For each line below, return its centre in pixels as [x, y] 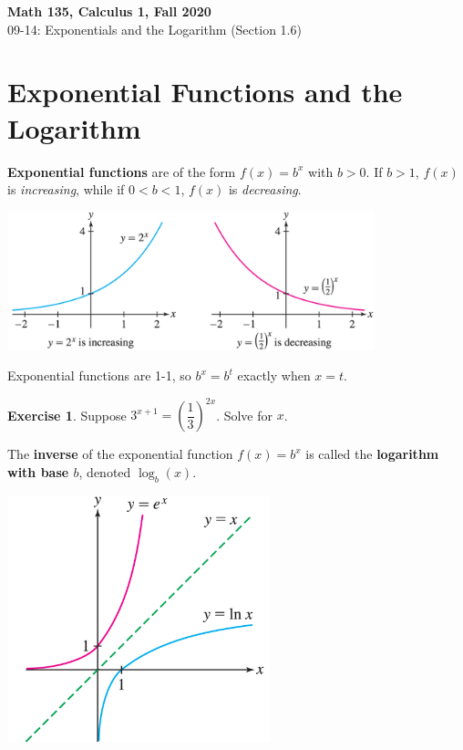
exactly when [274, 375]
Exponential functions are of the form [122, 171]
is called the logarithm [372, 454]
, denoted [105, 471]
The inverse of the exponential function [120, 454]
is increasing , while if [66, 189]
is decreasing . [265, 189]
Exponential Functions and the [205, 92]
